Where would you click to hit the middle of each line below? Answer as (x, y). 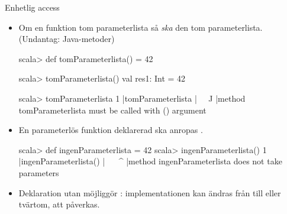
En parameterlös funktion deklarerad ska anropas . (111, 130)
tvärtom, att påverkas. (59, 204)
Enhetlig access (32, 7)
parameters (39, 172)
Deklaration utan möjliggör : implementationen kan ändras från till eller (150, 192)
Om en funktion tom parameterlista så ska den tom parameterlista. (141, 27)
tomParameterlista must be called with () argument (112, 110)
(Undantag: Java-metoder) (67, 39)
